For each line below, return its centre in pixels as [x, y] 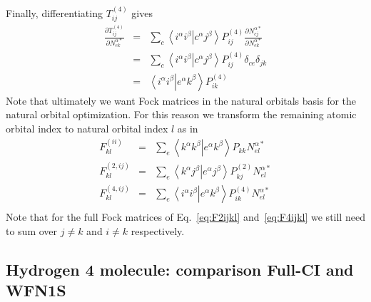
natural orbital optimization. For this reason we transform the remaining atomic [181, 114]
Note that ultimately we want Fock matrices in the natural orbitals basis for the [181, 100]
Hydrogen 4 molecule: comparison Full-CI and [180, 270]
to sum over [32, 231]
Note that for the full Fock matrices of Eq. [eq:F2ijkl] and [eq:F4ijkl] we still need [185, 217]
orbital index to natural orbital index [87, 128]
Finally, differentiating [54, 12]
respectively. [158, 231]
